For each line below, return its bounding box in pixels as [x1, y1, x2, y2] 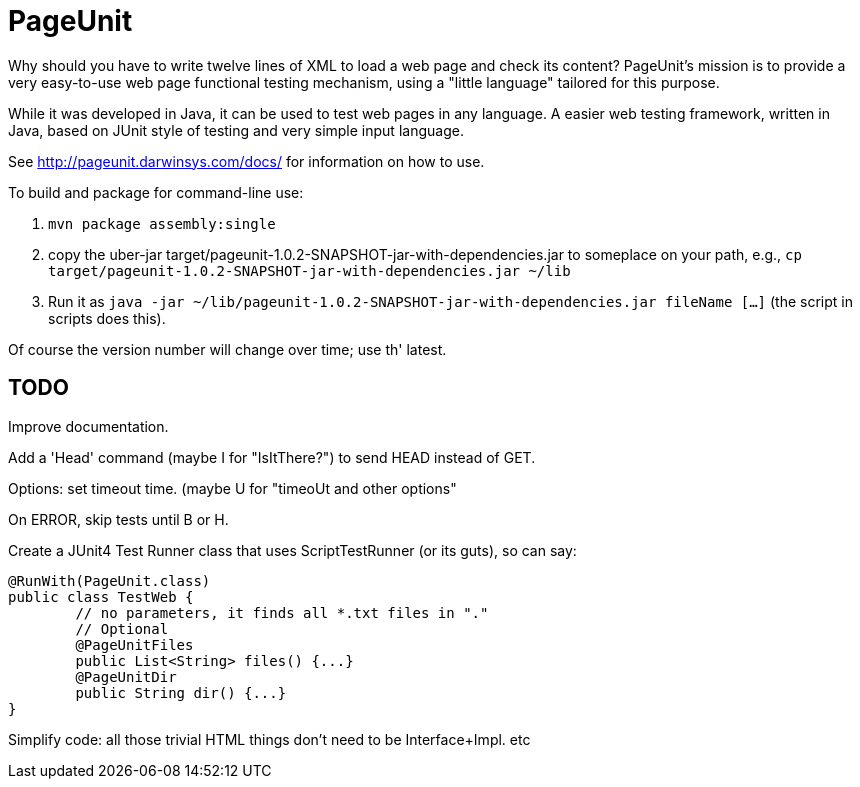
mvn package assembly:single [48, 215, 276, 232]
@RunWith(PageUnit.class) [8, 572, 211, 589]
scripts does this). [48, 309, 166, 327]
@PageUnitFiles [75, 636, 194, 653]
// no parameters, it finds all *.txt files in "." [75, 604, 489, 621]
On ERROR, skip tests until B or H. [8, 510, 229, 528]
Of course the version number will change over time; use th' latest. [8, 340, 447, 358]
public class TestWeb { [8, 588, 194, 605]
